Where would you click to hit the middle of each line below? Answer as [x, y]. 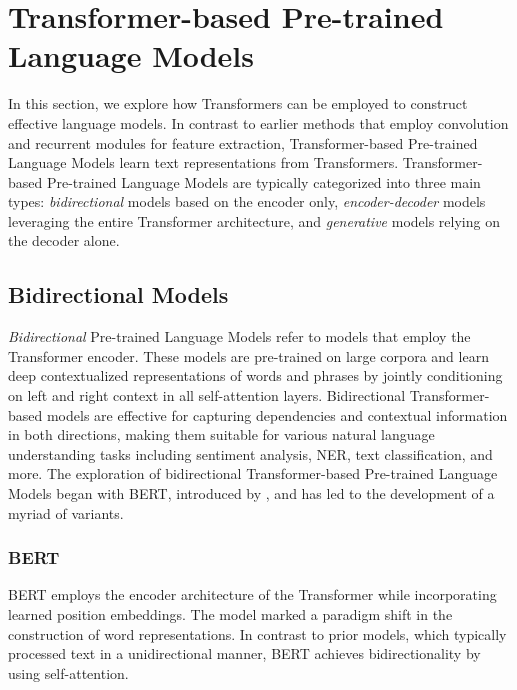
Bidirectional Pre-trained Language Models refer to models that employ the [239, 336]
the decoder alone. [64, 240]
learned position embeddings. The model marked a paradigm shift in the [230, 614]
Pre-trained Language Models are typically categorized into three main [263, 181]
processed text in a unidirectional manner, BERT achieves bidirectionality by [244, 653]
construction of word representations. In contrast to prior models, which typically [257, 633]
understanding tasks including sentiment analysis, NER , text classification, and [250, 453]
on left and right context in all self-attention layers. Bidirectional [207, 395]
